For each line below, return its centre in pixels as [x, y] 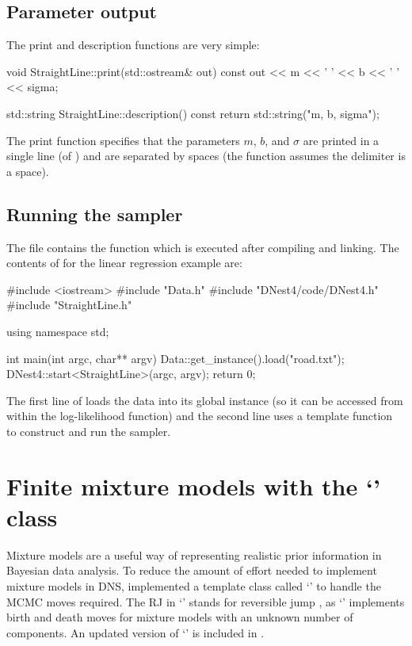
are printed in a [341, 140]
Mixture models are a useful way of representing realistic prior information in [194, 554]
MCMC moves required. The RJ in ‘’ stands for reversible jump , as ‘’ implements [206, 601]
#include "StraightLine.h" [69, 305]
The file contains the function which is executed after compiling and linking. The [203, 247]
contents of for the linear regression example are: [124, 263]
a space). [28, 171]
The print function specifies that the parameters [123, 140]
